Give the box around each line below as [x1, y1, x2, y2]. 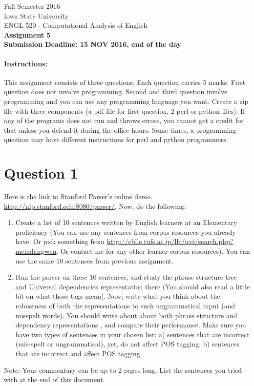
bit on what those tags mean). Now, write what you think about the [15, 291, 220, 301]
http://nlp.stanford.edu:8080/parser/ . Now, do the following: [4, 201, 186, 211]
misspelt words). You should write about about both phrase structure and [15, 310, 237, 320]
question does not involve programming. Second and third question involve [4, 86, 228, 97]
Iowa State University [4, 10, 69, 20]
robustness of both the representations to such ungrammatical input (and [15, 300, 235, 310]
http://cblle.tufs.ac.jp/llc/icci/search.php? [106, 236, 233, 246]
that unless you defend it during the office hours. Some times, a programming [4, 124, 236, 135]
